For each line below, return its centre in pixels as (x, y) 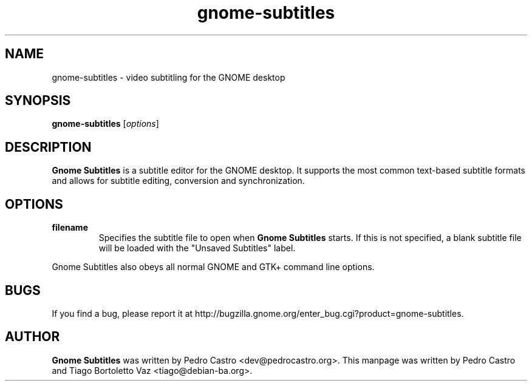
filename (70, 228)
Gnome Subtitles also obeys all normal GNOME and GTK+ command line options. (213, 267)
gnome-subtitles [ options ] (105, 124)
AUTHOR (32, 337)
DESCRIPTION (48, 147)
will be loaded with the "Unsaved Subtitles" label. (197, 248)
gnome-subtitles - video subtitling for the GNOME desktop (169, 77)
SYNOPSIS (38, 101)
